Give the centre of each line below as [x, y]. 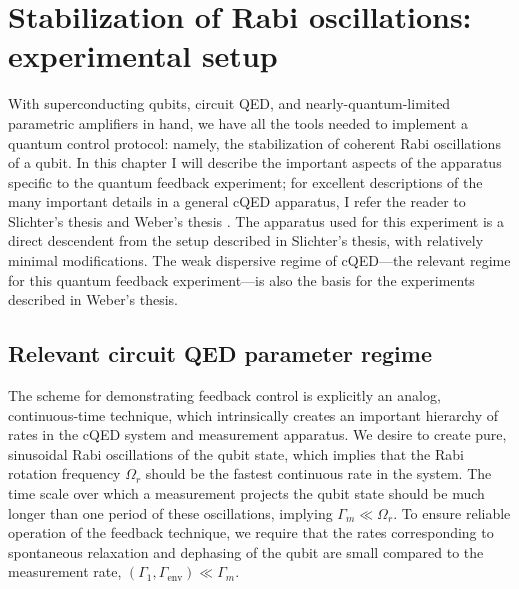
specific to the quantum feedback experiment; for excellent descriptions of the [245, 181]
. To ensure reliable [452, 512]
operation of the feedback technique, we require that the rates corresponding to [251, 532]
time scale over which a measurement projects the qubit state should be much [246, 493]
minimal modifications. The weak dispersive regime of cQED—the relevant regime [259, 260]
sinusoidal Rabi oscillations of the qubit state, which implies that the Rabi [236, 453]
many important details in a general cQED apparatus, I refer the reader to [237, 201]
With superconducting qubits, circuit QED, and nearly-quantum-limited [229, 103]
